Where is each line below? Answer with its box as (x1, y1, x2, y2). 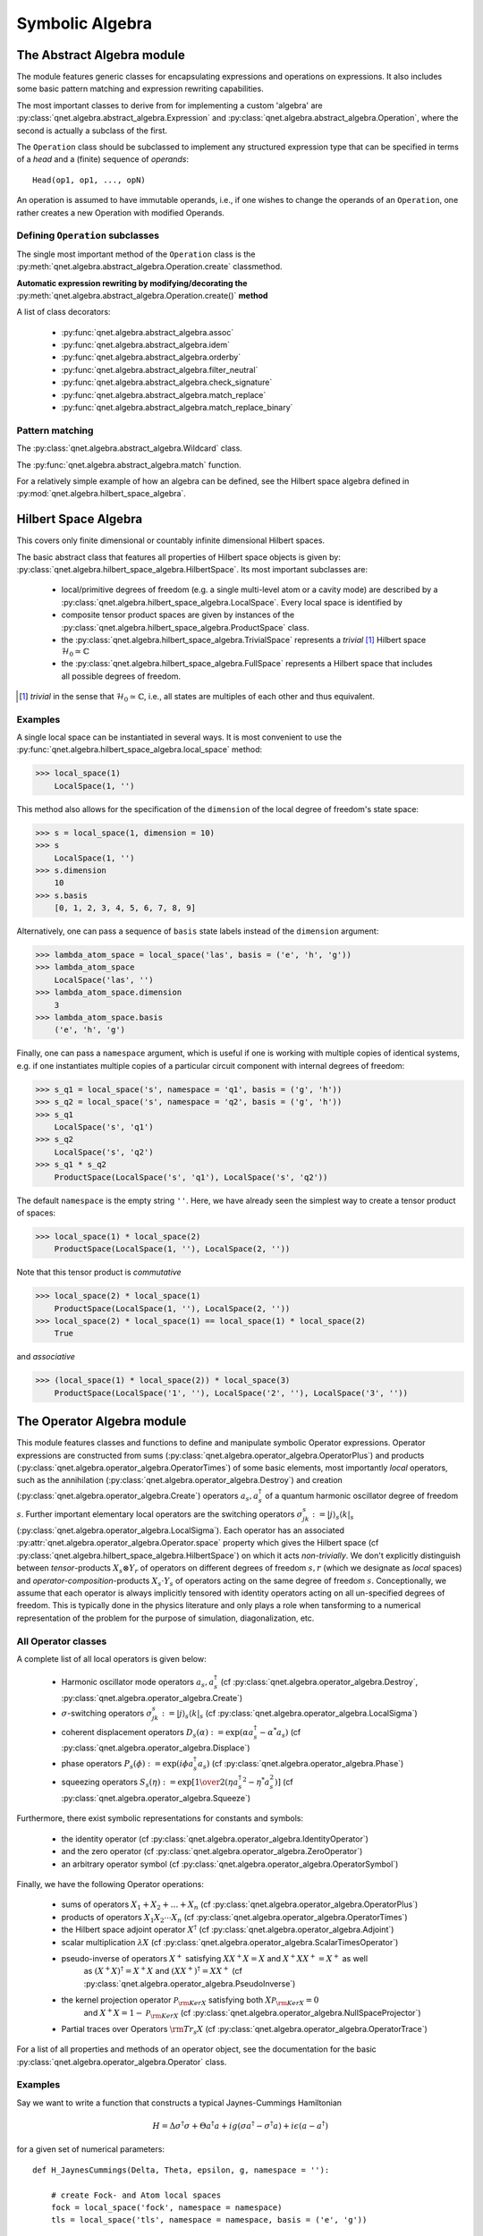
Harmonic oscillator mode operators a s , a (61, 1677, 215, 1690)
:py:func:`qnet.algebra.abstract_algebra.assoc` (61, 326, 234, 337)
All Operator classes (16, 1635, 107, 1647)
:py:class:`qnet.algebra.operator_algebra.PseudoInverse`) (83, 1978, 296, 1989)
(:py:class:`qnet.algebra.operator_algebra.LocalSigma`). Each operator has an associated (16, 1525, 344, 1536)
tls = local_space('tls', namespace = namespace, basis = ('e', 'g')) (50, 2215, 368, 2225)
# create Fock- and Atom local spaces (50, 2189, 222, 2200)
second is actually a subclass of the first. (16, 125, 168, 136)
